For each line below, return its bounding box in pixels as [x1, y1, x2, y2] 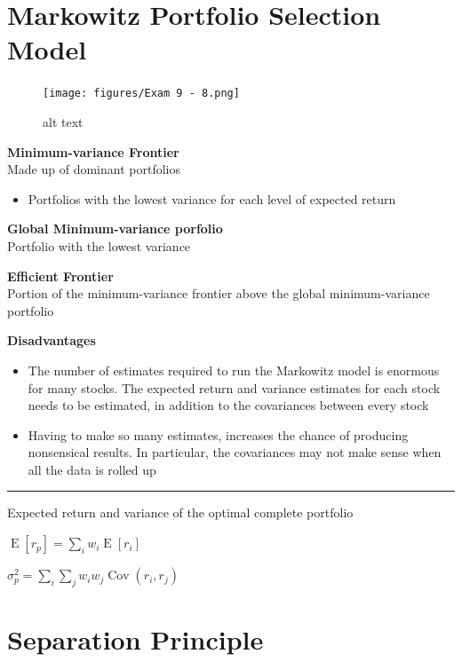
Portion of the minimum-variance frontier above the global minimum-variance [7, 284, 430, 303]
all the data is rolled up [28, 460, 156, 478]
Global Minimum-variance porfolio [7, 219, 223, 238]
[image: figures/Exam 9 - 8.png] [43, 87, 240, 100]
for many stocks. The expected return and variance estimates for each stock [28, 378, 441, 397]
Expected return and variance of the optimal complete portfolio [7, 503, 354, 522]
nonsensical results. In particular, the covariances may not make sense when [28, 443, 442, 461]
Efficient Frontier [7, 266, 114, 285]
